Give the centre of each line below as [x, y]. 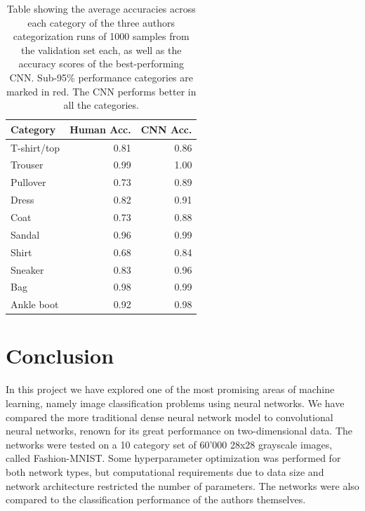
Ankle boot [35, 304]
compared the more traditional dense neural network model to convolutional [170, 417]
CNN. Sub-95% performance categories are [101, 77]
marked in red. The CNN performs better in [101, 91]
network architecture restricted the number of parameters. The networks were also [182, 485]
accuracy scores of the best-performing [101, 64]
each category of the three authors [101, 22]
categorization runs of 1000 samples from [101, 36]
